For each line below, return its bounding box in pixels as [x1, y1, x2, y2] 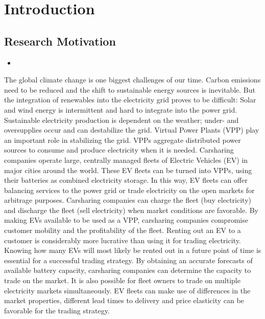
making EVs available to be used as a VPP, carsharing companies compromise [4, 215, 248, 225]
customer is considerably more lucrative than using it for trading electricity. [4, 235, 241, 245]
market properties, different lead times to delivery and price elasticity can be [4, 295, 244, 306]
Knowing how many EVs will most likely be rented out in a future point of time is [4, 245, 261, 256]
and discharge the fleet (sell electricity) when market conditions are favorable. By [4, 204, 258, 215]
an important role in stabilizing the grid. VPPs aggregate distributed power [4, 134, 241, 145]
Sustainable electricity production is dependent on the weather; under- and [4, 114, 239, 125]
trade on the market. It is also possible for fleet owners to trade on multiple [4, 275, 240, 286]
